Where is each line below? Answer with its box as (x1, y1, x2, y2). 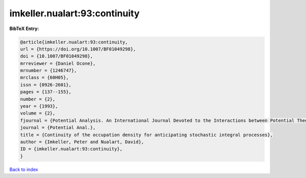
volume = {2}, (20, 110, 56, 116)
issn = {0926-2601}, (20, 82, 71, 88)
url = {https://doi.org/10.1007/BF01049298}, (20, 46, 136, 52)
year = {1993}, (20, 104, 58, 109)
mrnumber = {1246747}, (20, 68, 77, 73)
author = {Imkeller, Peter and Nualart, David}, (20, 139, 144, 145)
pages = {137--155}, (20, 89, 71, 95)
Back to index (9, 166, 38, 172)
